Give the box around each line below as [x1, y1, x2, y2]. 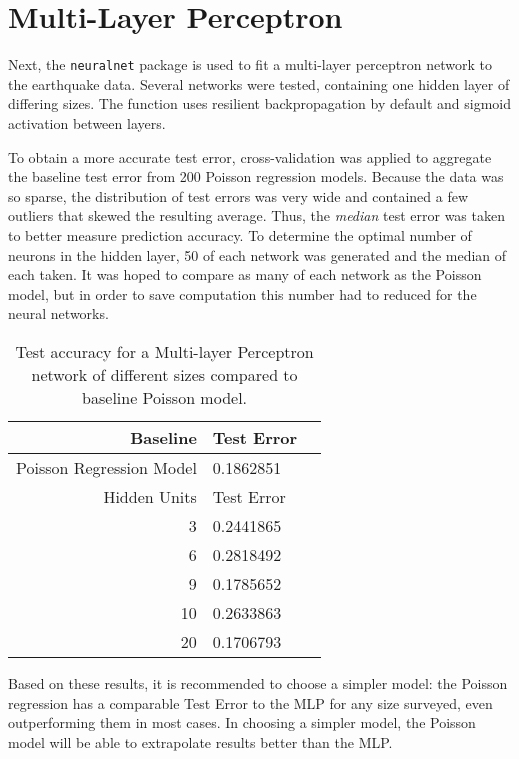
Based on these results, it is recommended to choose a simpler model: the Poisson [8, 672, 508, 693]
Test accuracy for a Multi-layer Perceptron [15, 339, 314, 363]
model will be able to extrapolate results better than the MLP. [8, 731, 393, 752]
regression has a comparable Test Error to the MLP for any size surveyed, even [8, 692, 493, 713]
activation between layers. [8, 112, 166, 133]
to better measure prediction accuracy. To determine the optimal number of [8, 224, 472, 245]
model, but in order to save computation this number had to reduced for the [8, 283, 477, 304]
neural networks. [8, 303, 109, 324]
